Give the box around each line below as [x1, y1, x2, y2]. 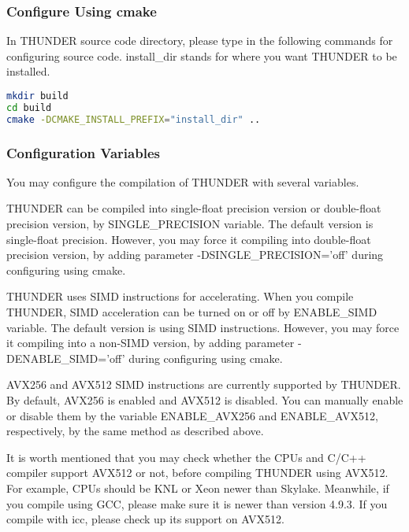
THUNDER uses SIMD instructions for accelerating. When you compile [6, 288, 354, 305]
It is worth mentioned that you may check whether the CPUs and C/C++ [6, 449, 366, 465]
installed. [6, 63, 50, 79]
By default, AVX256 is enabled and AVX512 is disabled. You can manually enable [6, 391, 403, 408]
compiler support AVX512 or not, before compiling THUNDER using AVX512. [6, 464, 389, 481]
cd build [6, 102, 52, 113]
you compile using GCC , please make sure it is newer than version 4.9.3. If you [6, 495, 388, 512]
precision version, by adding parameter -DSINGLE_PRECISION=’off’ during [6, 246, 384, 263]
